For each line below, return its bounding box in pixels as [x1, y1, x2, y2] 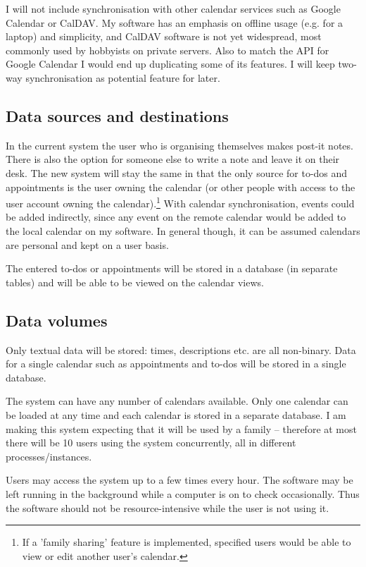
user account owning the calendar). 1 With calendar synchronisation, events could [6, 194, 355, 210]
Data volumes [6, 309, 108, 331]
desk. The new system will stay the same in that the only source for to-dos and [6, 165, 348, 180]
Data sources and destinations [6, 104, 229, 126]
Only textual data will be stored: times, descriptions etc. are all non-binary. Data [6, 342, 356, 357]
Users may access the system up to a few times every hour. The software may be [6, 472, 353, 487]
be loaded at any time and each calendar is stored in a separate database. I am [6, 407, 346, 422]
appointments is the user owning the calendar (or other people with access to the [6, 179, 355, 194]
